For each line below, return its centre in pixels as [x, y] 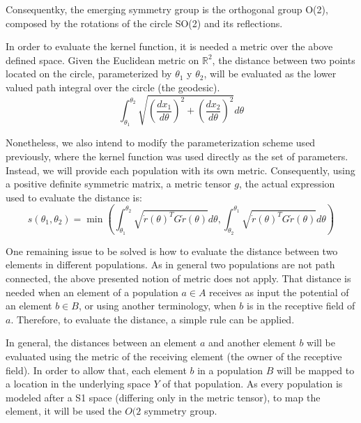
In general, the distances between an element [101, 343]
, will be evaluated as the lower [270, 74]
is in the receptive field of [301, 306]
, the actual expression [287, 184]
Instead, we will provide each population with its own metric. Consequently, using [180, 170]
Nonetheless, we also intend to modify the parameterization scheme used [161, 143]
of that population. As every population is [253, 384]
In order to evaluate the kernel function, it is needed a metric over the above [169, 46]
